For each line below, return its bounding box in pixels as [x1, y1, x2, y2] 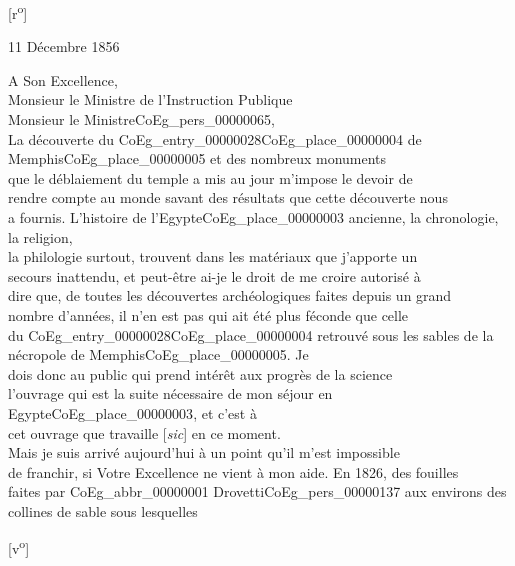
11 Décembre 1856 [8, 36, 120, 57]
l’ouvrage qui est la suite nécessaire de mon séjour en [8, 383, 333, 404]
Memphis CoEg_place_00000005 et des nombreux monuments [8, 148, 387, 169]
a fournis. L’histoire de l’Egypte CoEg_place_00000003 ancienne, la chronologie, [8, 207, 499, 227]
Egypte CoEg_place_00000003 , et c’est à [8, 402, 257, 423]
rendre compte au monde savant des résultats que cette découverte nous [8, 187, 448, 208]
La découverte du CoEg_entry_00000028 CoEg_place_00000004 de [8, 128, 422, 149]
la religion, [8, 226, 73, 247]
